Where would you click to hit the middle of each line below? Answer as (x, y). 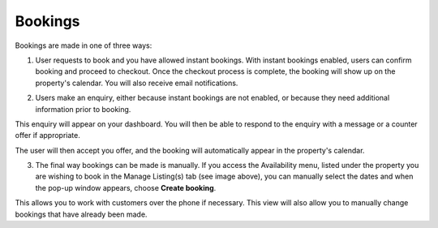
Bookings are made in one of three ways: (84, 45)
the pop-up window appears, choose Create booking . (126, 187)
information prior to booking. (83, 109)
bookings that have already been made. (81, 214)
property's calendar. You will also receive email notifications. (137, 83)
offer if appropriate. (47, 136)
